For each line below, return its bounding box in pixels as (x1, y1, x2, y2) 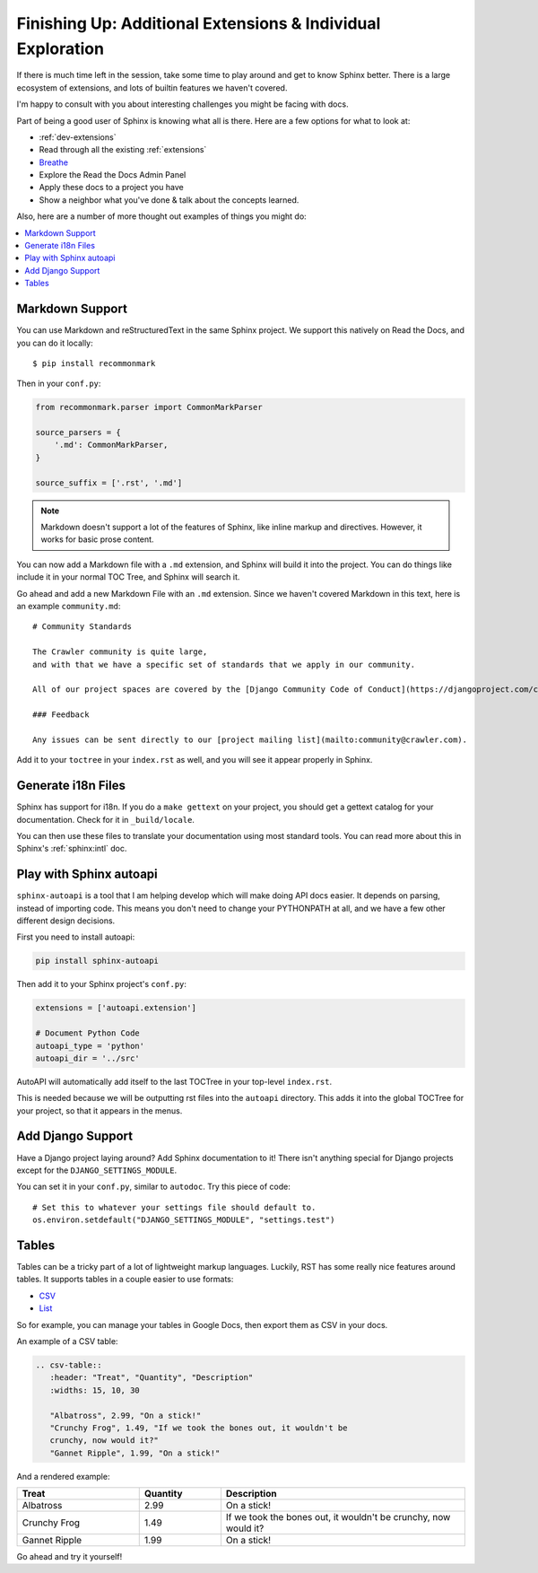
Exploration (16, 39, 105, 58)
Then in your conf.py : (16, 378, 101, 389)
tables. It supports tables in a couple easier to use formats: (16, 1274, 234, 1285)
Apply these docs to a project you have (39, 182, 184, 193)
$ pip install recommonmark (32, 358, 156, 368)
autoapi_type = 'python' (35, 1041, 145, 1051)
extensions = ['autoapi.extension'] (35, 1003, 197, 1013)
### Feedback (32, 710, 90, 720)
